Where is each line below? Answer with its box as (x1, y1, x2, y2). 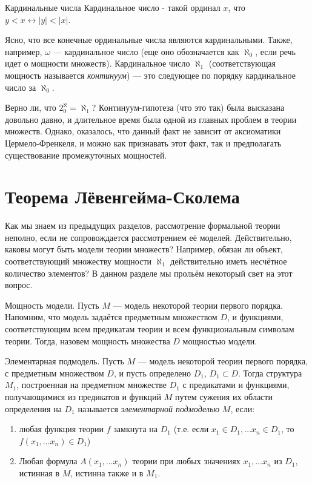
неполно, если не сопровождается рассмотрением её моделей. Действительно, (5, 231, 292, 243)
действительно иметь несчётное (170, 255, 287, 268)
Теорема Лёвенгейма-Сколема (5, 184, 240, 209)
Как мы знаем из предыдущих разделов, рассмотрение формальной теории (5, 219, 280, 232)
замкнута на (113, 422, 158, 435)
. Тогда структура (238, 366, 302, 379)
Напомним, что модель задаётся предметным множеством (5, 310, 217, 323)
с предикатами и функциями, (182, 378, 290, 391)
